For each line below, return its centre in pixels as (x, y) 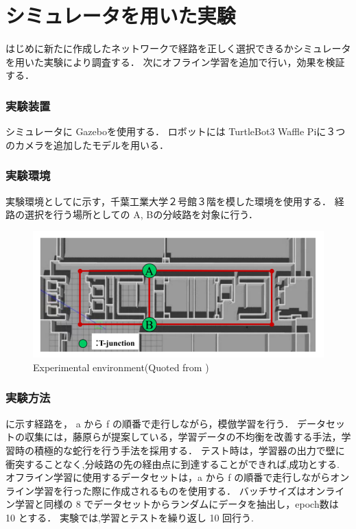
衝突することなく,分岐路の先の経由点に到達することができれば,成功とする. (173, 463)
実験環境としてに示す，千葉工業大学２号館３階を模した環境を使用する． (169, 201)
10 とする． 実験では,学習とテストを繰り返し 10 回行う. (130, 517)
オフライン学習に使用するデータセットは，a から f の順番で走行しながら (168, 477)
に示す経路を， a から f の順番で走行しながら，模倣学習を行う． (150, 423)
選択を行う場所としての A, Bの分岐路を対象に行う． (141, 214)
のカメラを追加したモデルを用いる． (87, 144)
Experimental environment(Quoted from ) (121, 367)
